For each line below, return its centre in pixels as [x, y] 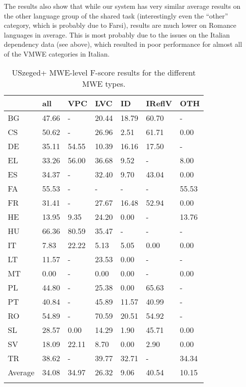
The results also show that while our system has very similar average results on [122, 6]
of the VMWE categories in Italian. [57, 53]
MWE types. [104, 83]
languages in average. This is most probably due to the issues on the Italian [117, 34]
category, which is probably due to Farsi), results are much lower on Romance [120, 25]
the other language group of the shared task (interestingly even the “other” [116, 15]
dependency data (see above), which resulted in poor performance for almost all [123, 44]
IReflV [159, 103]
